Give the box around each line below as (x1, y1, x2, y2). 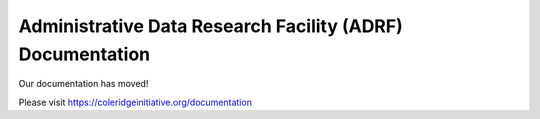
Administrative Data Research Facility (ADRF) (18, 15, 404, 37)
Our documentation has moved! (18, 78, 149, 90)
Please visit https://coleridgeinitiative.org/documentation (18, 96, 252, 108)
